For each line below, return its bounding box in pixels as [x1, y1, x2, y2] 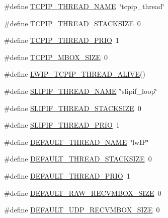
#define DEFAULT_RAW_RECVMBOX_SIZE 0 [4, 187, 161, 198]
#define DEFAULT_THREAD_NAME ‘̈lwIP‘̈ [4, 136, 149, 147]
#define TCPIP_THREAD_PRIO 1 [4, 35, 119, 45]
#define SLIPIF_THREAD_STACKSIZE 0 [4, 102, 141, 113]
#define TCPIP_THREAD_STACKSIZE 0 [4, 18, 141, 28]
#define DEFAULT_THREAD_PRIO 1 [4, 170, 130, 181]
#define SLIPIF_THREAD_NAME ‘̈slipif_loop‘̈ [4, 85, 157, 96]
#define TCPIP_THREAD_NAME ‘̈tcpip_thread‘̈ [4, 1, 164, 11]
